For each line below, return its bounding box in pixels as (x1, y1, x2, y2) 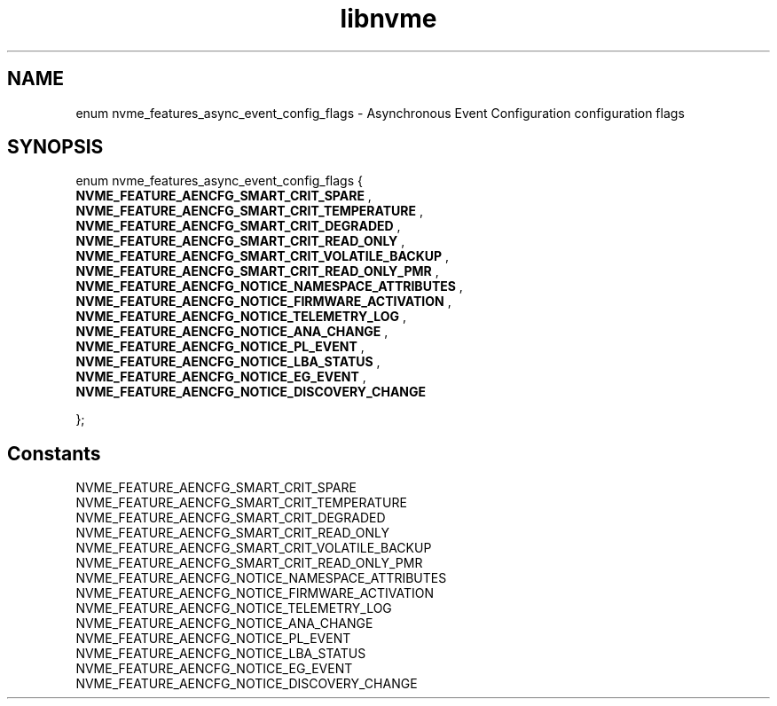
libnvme (340, 4, 437, 34)
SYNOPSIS (7, 136, 104, 159)
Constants (7, 442, 101, 465)
